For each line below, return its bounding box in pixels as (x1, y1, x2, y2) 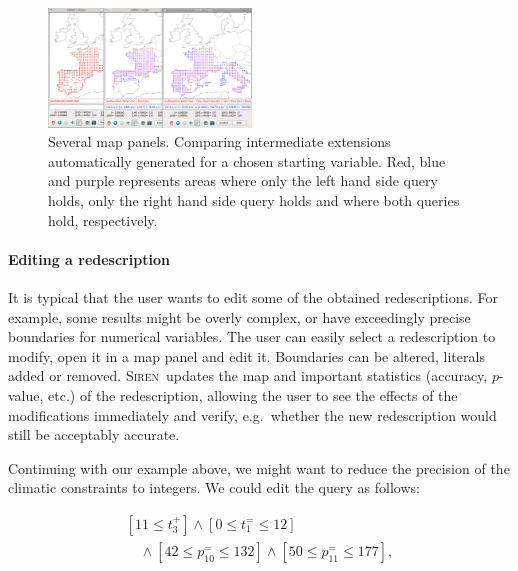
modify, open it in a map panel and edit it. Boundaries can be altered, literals (8, 345, 485, 366)
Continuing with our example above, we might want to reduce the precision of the (8, 457, 510, 478)
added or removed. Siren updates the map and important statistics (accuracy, (8, 365, 488, 386)
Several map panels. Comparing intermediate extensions (48, 131, 391, 152)
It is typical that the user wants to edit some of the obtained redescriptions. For (8, 287, 499, 307)
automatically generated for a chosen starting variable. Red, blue (48, 150, 446, 171)
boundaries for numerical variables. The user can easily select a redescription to (8, 326, 496, 347)
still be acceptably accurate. (8, 424, 180, 445)
